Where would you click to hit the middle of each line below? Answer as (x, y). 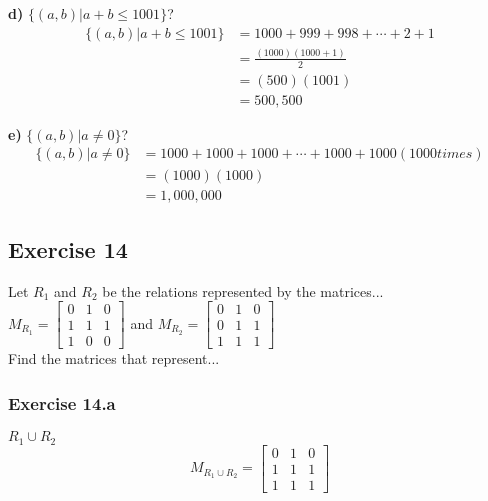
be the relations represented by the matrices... (243, 290)
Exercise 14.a (62, 402)
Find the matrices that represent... (114, 358)
